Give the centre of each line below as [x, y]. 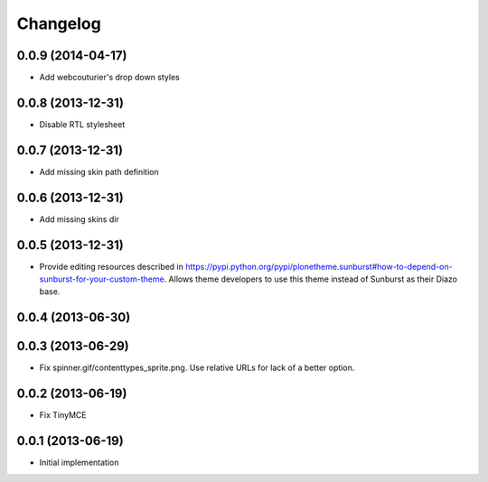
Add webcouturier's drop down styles [109, 78]
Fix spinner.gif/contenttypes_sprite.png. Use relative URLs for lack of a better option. [197, 368]
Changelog [59, 23]
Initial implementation [79, 463]
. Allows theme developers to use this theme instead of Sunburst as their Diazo [311, 279]
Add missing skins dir [79, 219]
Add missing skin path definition [99, 171]
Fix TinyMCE [63, 415]
